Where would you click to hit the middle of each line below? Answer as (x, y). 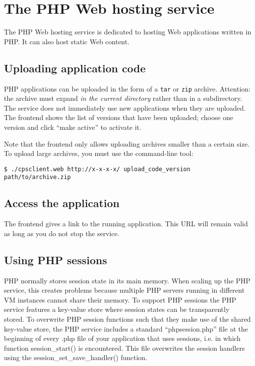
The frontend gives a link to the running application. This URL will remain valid (126, 224)
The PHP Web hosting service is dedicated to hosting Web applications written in (128, 32)
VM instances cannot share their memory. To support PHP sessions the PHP (120, 299)
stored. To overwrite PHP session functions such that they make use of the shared (127, 319)
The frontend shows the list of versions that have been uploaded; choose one (119, 117)
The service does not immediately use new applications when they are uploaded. (125, 107)
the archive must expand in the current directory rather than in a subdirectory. (123, 98)
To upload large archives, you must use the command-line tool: (99, 153)
